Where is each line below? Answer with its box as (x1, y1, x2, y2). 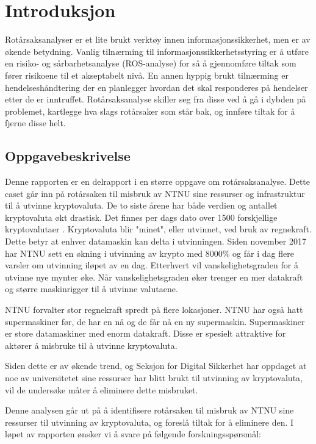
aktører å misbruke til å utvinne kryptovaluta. (5, 338, 178, 351)
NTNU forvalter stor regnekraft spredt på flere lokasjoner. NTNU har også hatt (5, 303, 303, 316)
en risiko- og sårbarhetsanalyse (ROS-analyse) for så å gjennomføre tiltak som (5, 57, 296, 70)
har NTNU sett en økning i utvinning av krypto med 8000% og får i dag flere (5, 246, 294, 259)
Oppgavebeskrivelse (5, 146, 131, 165)
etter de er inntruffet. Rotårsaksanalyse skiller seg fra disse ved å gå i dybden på (5, 93, 306, 106)
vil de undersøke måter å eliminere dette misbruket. (5, 383, 198, 396)
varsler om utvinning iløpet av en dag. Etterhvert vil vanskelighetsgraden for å (5, 259, 298, 271)
